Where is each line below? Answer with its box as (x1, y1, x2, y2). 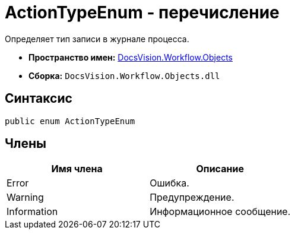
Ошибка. (150, 177, 189, 189)
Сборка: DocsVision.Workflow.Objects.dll (28, 70, 220, 81)
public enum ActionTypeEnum (5, 116, 135, 126)
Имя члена (51, 163, 103, 175)
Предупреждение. (150, 191, 234, 204)
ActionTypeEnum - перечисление (5, 2, 280, 23)
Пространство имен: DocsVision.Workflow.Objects (28, 52, 233, 62)
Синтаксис (5, 91, 72, 106)
